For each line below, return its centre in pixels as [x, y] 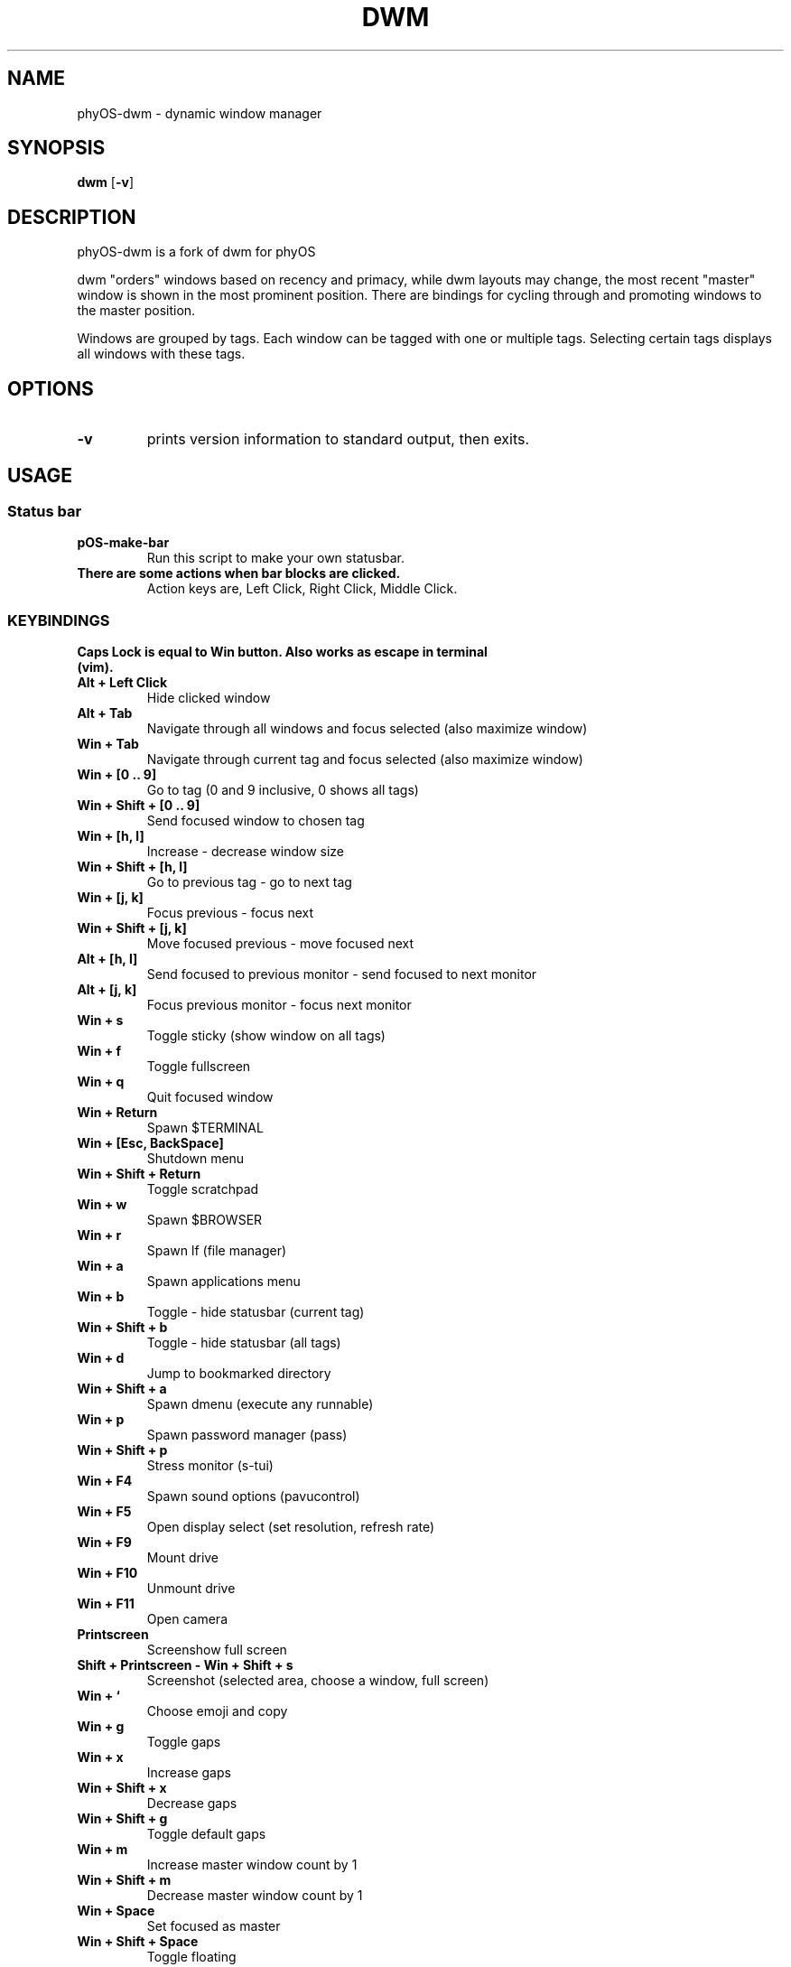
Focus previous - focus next [230, 913]
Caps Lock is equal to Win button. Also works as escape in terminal [282, 652]
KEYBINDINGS [59, 620]
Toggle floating [191, 1957]
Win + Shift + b [122, 1328]
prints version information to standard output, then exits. [338, 439]
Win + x [100, 1757]
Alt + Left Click [122, 683]
